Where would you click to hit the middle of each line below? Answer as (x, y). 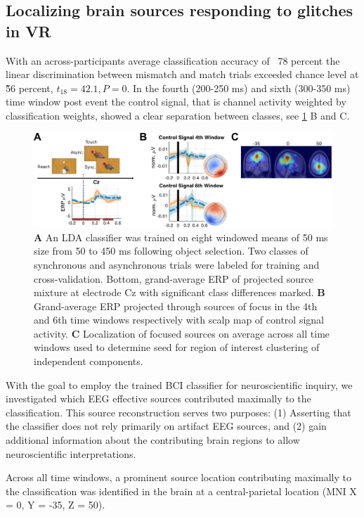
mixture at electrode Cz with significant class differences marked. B (180, 292)
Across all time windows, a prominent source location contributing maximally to (179, 477)
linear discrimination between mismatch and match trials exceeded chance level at (182, 74)
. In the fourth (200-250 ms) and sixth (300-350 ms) (239, 88)
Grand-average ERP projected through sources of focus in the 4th (176, 306)
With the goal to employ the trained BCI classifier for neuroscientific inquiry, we (179, 384)
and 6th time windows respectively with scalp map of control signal (179, 320)
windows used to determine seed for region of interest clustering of (177, 347)
